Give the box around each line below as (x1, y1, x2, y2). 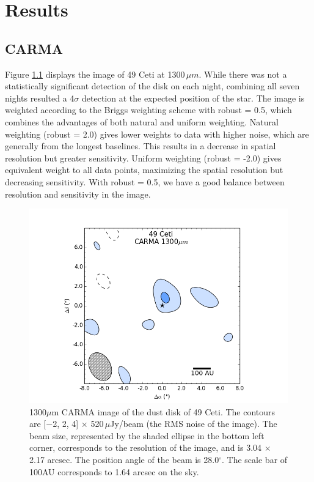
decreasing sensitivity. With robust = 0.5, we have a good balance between (5, 175, 285, 188)
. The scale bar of (222, 453, 288, 466)
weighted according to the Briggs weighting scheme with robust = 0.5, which (5, 103, 292, 116)
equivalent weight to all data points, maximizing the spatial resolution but (5, 163, 283, 176)
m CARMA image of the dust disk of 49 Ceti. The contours (51, 405, 276, 418)
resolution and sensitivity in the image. (5, 187, 151, 200)
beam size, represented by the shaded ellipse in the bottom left (29, 429, 265, 442)
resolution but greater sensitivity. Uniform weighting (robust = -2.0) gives (5, 151, 282, 164)
